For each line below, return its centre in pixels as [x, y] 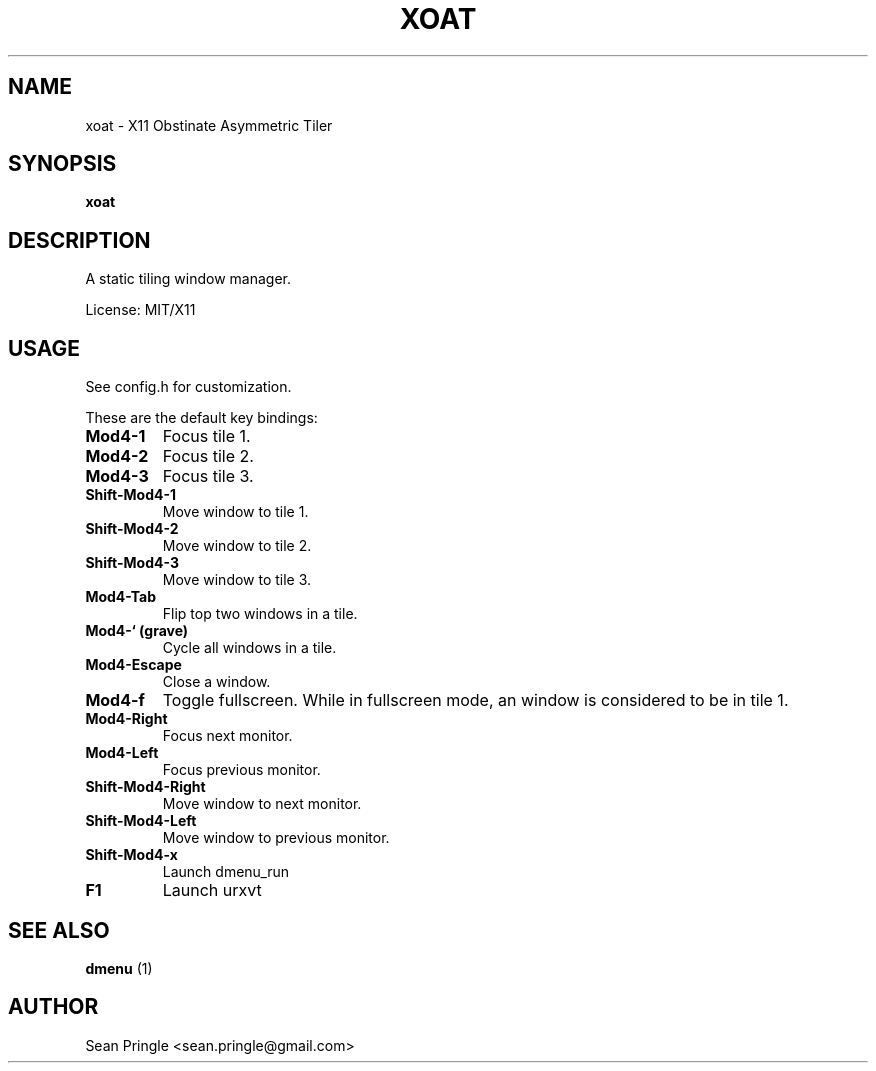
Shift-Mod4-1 [131, 495]
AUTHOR [53, 1007]
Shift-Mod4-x [131, 855]
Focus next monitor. [227, 736]
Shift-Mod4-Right [145, 787]
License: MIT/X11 [140, 310]
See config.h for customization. [188, 387]
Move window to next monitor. [262, 804]
